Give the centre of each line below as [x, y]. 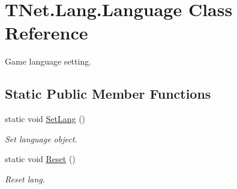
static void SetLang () [45, 119]
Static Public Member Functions [108, 94]
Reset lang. [25, 179]
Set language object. [41, 138]
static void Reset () [40, 159]
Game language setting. [48, 61]
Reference [46, 33]
